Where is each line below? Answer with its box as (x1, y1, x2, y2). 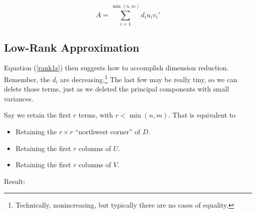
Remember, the (4, 74, 50, 84)
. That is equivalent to (168, 110, 236, 120)
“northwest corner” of (75, 126, 140, 137)
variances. (4, 93, 33, 103)
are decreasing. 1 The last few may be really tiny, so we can (60, 72, 237, 84)
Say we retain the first (4, 110, 71, 120)
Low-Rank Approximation (4, 39, 139, 55)
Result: (4, 176, 26, 186)
